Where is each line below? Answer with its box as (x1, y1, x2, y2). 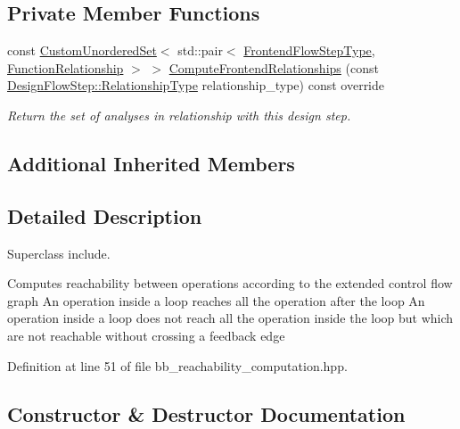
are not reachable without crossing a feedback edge (7, 326, 285, 344)
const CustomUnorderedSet (7, 41, 157, 60)
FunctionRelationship (7, 58, 124, 77)
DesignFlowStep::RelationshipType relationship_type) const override (7, 76, 385, 95)
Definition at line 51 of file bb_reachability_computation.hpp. (7, 356, 348, 375)
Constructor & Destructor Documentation (7, 400, 406, 427)
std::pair (177, 41, 223, 60)
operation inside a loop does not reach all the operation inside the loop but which (7, 309, 454, 327)
